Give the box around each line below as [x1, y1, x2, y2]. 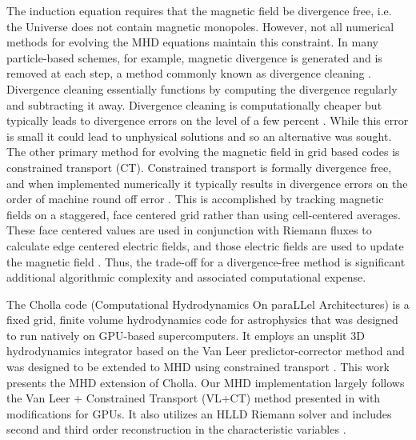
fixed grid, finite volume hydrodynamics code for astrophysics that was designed [6, 311, 398, 328]
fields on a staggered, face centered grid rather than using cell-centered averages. [6, 206, 401, 222]
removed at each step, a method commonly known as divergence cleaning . [6, 65, 371, 82]
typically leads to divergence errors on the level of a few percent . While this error [6, 112, 409, 129]
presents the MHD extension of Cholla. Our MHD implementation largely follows [6, 374, 405, 390]
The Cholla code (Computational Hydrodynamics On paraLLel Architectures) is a [6, 295, 410, 312]
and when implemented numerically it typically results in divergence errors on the [6, 174, 408, 191]
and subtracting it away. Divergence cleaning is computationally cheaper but [6, 96, 382, 113]
